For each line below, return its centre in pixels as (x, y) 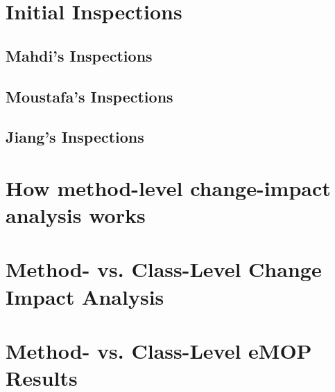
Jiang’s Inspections (75, 137)
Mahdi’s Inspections (79, 55)
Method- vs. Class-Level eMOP (159, 351)
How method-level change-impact (168, 187)
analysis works (76, 215)
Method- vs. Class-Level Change (164, 269)
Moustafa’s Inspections (89, 96)
